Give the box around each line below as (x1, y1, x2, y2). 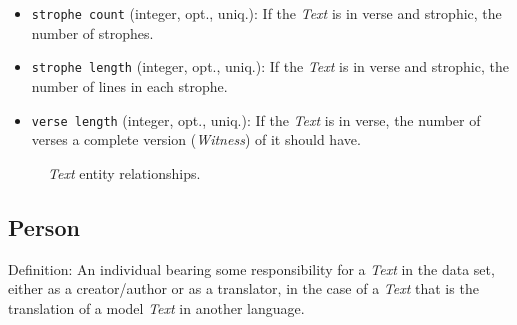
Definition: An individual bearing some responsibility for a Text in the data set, (8, 258, 495, 279)
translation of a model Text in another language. (8, 297, 305, 318)
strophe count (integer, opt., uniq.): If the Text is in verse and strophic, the (31, 3, 502, 23)
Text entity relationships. (48, 162, 201, 183)
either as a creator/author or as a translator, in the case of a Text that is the (8, 278, 479, 299)
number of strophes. (31, 22, 154, 43)
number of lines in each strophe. (31, 75, 228, 96)
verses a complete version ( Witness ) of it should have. (31, 129, 361, 150)
